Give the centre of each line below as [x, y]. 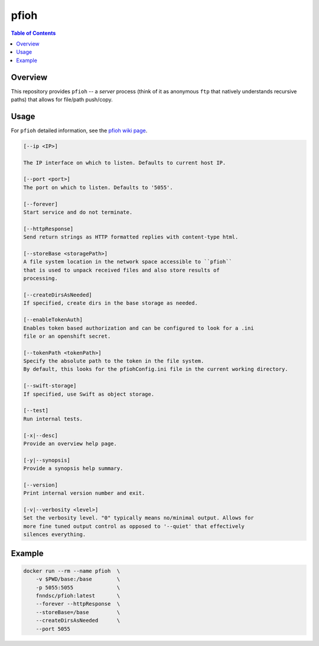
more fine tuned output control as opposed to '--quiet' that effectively [134, 526]
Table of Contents [33, 33]
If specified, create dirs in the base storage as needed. [110, 303]
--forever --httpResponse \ [78, 604]
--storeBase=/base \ [78, 612]
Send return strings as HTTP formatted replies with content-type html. [131, 237]
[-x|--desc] [41, 435]
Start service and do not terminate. [78, 212]
